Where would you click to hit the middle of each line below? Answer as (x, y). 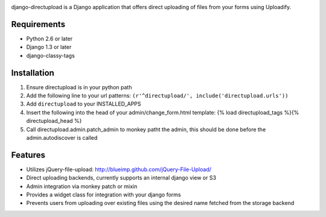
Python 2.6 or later (50, 39)
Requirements (38, 24)
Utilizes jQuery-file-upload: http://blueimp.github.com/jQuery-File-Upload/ (119, 169)
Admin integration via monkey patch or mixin (82, 186)
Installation (33, 73)
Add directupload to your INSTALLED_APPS (84, 104)
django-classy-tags (50, 55)
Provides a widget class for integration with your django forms (104, 195)
